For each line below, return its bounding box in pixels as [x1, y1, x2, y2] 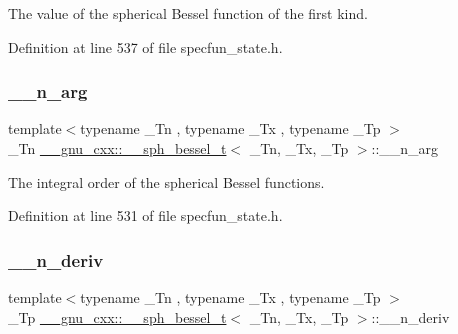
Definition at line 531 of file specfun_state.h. [8, 205, 283, 226]
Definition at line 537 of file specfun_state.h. [8, 36, 283, 57]
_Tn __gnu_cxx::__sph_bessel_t [8, 138, 227, 158]
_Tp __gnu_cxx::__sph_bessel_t [8, 306, 227, 327]
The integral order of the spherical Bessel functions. [8, 171, 325, 192]
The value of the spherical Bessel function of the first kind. [8, 3, 368, 23]
